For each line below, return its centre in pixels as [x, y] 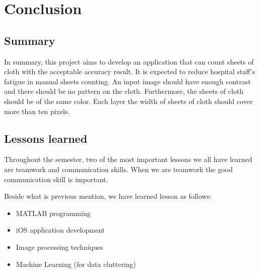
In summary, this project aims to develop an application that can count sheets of [129, 61]
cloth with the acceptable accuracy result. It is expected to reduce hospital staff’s [130, 71]
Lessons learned [46, 138]
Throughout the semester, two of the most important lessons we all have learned [128, 159]
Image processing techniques [59, 247]
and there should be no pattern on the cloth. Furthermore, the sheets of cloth [124, 91]
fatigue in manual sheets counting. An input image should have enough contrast [127, 81]
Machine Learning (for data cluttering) [76, 264]
